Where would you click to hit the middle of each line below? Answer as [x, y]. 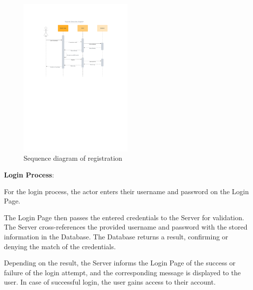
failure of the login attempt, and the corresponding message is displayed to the [122, 272]
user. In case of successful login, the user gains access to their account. [110, 282]
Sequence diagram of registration [73, 158]
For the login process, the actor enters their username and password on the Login [126, 191]
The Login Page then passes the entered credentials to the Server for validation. [124, 217]
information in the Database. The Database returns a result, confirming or [116, 236]
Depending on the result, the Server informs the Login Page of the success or [120, 263]
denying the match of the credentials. [60, 246]
